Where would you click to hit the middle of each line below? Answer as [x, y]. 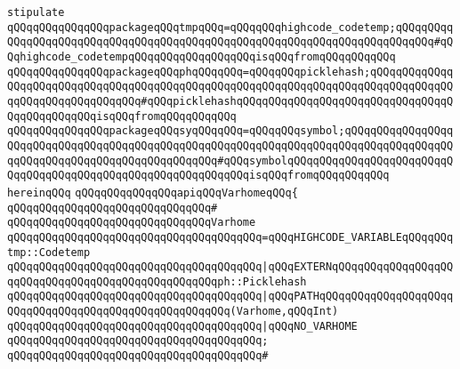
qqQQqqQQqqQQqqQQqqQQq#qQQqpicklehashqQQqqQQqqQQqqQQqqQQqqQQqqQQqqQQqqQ [230, 101]
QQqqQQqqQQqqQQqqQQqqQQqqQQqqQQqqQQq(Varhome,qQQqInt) [173, 312]
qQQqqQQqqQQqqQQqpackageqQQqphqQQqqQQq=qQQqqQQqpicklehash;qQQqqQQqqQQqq [230, 72]
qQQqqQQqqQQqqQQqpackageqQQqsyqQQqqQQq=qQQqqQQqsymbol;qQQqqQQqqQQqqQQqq [230, 131]
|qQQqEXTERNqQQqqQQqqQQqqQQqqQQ [358, 267]
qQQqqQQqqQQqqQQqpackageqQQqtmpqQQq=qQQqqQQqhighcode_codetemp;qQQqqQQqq [230, 27]
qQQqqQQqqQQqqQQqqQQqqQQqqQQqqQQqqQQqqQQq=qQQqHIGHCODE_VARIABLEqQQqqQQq [230, 237]
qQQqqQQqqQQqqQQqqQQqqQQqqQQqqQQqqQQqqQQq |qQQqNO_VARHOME [182, 326]
